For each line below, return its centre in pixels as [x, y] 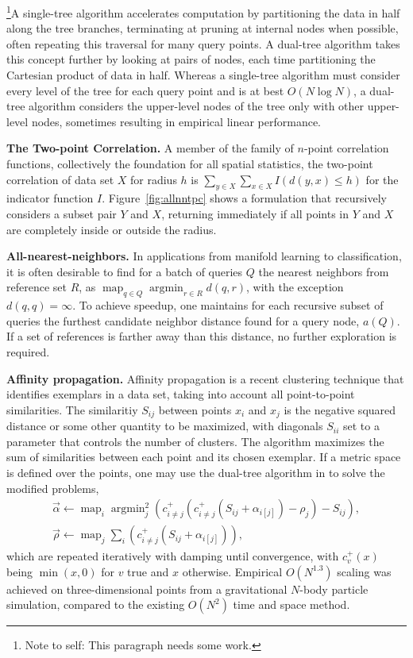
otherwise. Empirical [232, 571]
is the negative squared [340, 409]
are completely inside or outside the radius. [112, 229]
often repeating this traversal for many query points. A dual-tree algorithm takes [203, 43]
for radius [154, 179]
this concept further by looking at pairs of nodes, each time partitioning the [191, 59]
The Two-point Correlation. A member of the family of [150, 148]
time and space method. [291, 604]
